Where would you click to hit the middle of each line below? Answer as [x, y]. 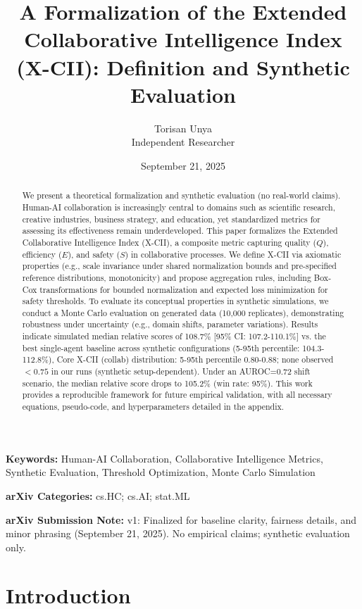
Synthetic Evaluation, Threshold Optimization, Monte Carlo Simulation [161, 472]
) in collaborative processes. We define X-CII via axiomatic [233, 254]
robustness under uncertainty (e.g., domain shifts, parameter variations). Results [170, 324]
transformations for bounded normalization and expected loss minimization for [184, 289]
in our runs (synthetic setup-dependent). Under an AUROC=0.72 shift [181, 371]
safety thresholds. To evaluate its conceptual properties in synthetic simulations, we [175, 301]
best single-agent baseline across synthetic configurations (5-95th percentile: [161, 347]
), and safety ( [94, 254]
